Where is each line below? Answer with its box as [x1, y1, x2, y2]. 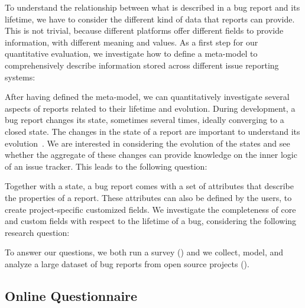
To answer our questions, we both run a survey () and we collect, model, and [5, 246, 284, 258]
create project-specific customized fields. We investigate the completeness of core [5, 203, 296, 215]
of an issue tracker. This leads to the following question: [5, 160, 207, 172]
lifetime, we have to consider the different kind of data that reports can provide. [5, 12, 295, 25]
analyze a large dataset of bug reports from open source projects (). [5, 257, 249, 270]
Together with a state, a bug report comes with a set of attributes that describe [5, 180, 294, 192]
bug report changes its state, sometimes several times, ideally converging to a [5, 114, 284, 126]
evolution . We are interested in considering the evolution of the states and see [5, 137, 290, 149]
